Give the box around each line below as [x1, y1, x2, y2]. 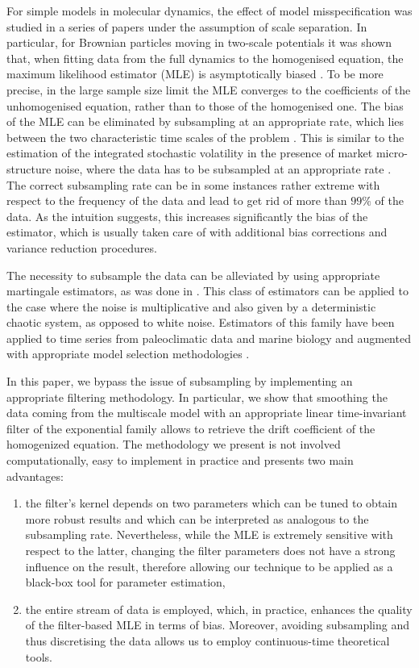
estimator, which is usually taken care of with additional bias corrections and [6, 223, 388, 240]
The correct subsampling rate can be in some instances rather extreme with [6, 176, 380, 193]
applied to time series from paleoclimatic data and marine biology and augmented [6, 329, 411, 346]
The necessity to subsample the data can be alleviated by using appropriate [6, 266, 380, 283]
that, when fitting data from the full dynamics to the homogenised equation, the [6, 49, 404, 66]
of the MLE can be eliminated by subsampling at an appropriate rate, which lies [6, 113, 404, 130]
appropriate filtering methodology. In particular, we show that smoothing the [6, 388, 388, 405]
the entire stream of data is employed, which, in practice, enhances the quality [25, 600, 413, 617]
